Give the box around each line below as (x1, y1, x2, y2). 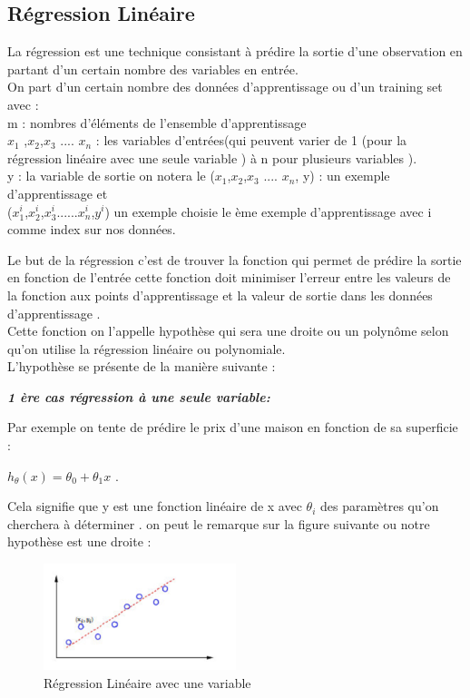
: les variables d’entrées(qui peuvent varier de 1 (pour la (95, 131, 407, 150)
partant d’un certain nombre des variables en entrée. (7, 59, 299, 78)
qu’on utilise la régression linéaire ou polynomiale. (7, 339, 286, 358)
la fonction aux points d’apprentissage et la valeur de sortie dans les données (7, 285, 433, 304)
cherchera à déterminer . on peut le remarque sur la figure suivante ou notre (7, 514, 430, 533)
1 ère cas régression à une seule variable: (7, 387, 270, 406)
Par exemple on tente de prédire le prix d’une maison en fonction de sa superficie (7, 418, 458, 437)
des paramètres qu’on (319, 496, 439, 516)
